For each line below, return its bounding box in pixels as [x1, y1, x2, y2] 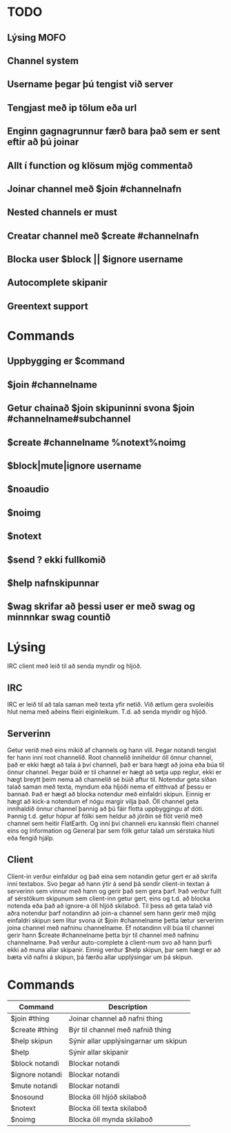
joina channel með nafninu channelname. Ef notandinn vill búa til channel [7, 923, 214, 932]
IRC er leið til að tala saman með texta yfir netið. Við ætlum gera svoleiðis [7, 700, 214, 709]
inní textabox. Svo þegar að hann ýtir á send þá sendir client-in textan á [7, 879, 210, 887]
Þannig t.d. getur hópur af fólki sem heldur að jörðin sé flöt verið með [7, 811, 203, 820]
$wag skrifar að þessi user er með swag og [7, 601, 195, 613]
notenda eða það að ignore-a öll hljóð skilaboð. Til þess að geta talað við [7, 901, 212, 909]
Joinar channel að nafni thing [68, 1014, 163, 1023]
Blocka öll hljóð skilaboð [68, 1092, 147, 1101]
